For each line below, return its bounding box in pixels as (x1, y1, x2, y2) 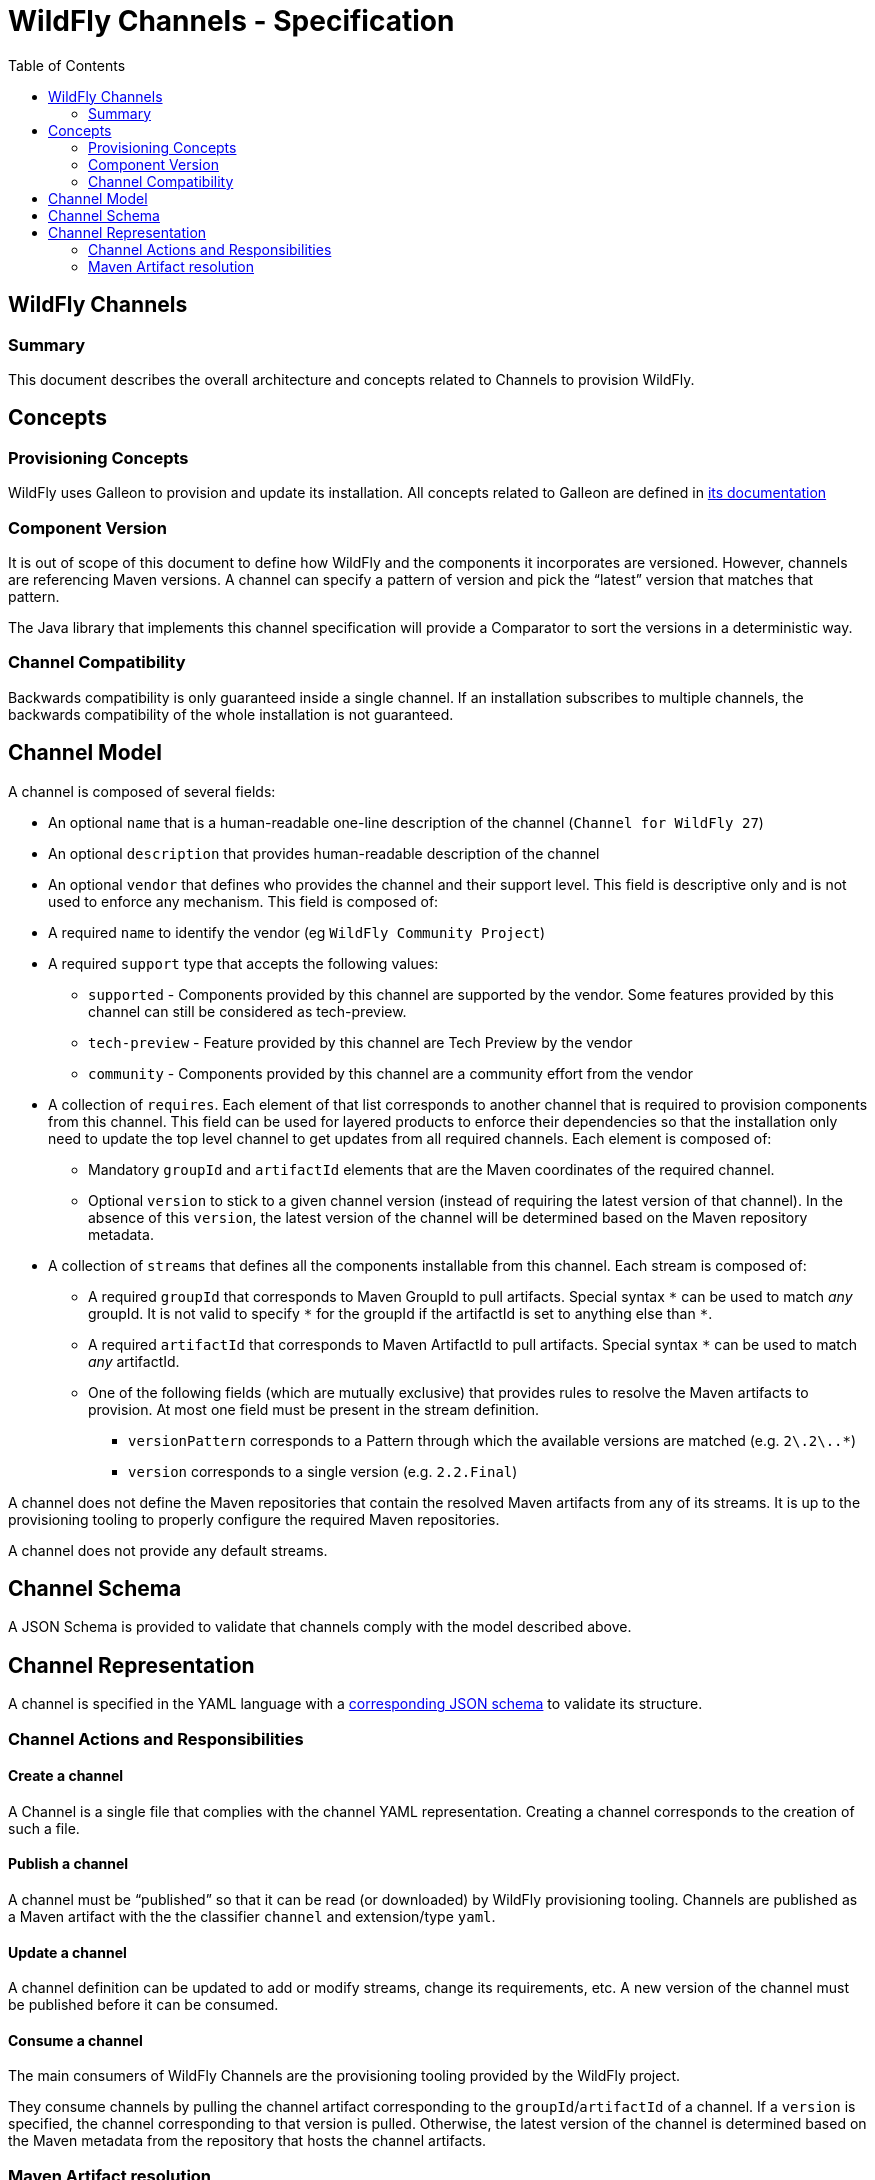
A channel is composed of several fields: (8, 782, 276, 800)
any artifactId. (88, 1352, 180, 1370)
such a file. (8, 1819, 80, 1837)
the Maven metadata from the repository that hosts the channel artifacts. (8, 2132, 487, 2150)
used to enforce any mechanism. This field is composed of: (48, 892, 439, 910)
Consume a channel (8, 2031, 143, 2049)
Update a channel (8, 1943, 127, 1961)
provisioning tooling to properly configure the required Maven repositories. (8, 1510, 500, 1528)
